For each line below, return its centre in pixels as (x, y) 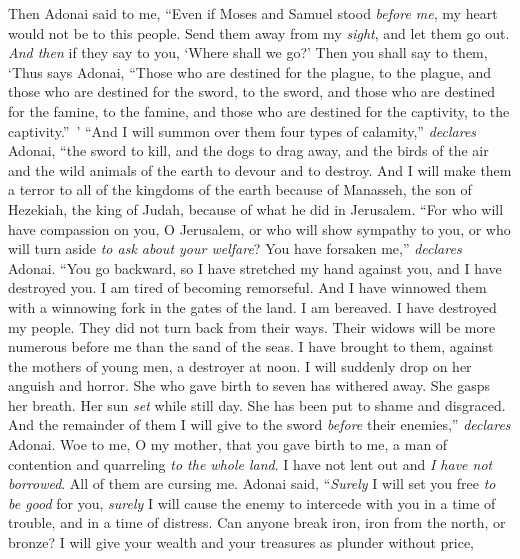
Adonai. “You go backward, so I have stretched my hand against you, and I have (255, 267)
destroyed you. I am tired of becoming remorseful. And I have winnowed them (247, 287)
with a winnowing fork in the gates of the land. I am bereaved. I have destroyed (252, 306)
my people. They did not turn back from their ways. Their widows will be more (252, 326)
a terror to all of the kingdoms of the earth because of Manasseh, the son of (240, 189)
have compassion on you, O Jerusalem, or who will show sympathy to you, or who (259, 228)
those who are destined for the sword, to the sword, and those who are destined (252, 91)
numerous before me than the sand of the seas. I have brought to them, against (251, 346)
